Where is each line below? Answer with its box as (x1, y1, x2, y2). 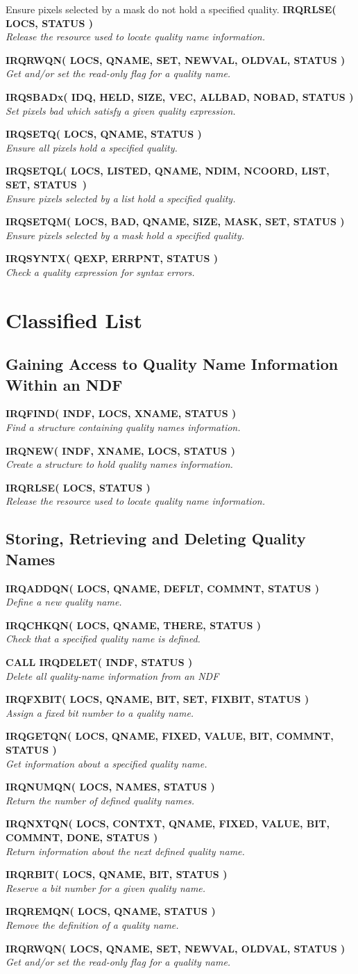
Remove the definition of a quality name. (6, 917, 179, 932)
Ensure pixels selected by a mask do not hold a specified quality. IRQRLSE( (6, 2, 336, 16)
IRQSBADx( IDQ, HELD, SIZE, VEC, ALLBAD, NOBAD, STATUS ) (6, 89, 354, 104)
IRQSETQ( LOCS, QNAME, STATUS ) (6, 127, 202, 141)
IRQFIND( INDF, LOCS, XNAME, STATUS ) (6, 406, 237, 421)
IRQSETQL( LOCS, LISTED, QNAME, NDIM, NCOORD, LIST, (6, 163, 330, 178)
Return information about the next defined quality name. (6, 843, 245, 858)
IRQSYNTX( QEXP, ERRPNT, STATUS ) (6, 251, 219, 266)
